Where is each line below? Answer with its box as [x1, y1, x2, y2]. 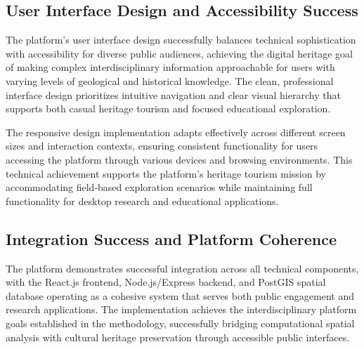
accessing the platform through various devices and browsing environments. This [6, 152, 353, 166]
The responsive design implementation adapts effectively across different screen [6, 124, 346, 139]
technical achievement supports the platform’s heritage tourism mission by [6, 166, 326, 180]
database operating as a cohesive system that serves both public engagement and [6, 288, 355, 303]
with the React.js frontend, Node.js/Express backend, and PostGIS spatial [6, 275, 326, 289]
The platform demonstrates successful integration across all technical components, [6, 261, 359, 275]
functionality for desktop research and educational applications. [6, 193, 279, 208]
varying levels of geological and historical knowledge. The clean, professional [6, 73, 334, 88]
